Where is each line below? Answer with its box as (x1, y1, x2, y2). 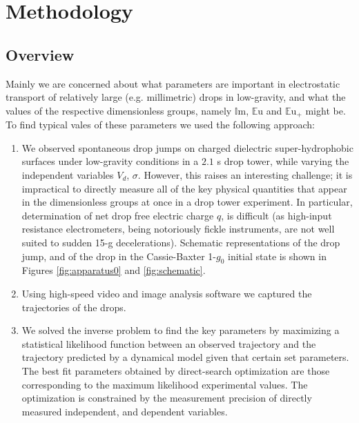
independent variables (21, 168, 114, 181)
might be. (305, 103, 346, 117)
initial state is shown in (228, 248, 327, 263)
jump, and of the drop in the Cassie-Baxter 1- (21, 248, 216, 263)
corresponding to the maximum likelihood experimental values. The (21, 377, 308, 391)
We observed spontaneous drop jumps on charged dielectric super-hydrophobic (21, 140, 353, 155)
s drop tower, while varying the (217, 154, 349, 168)
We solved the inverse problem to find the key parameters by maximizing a (21, 323, 340, 337)
